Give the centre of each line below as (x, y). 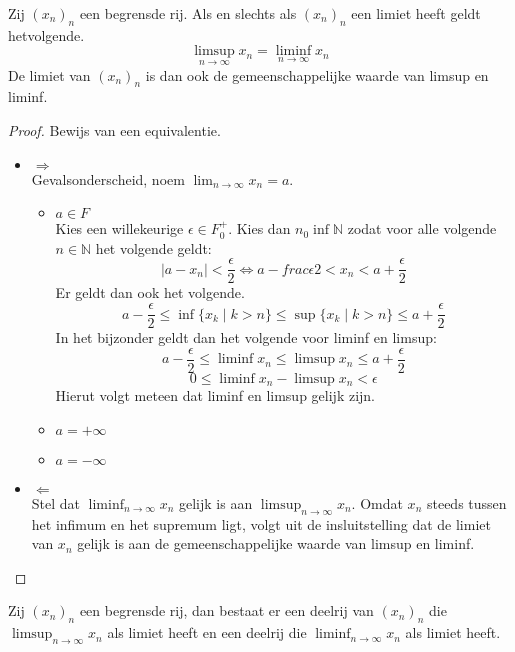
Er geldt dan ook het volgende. (150, 292)
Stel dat (56, 502)
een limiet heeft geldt (416, 13)
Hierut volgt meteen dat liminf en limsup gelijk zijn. (215, 395)
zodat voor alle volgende (422, 228)
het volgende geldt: (153, 247)
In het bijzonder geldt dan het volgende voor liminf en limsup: (246, 337)
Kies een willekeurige (119, 228)
